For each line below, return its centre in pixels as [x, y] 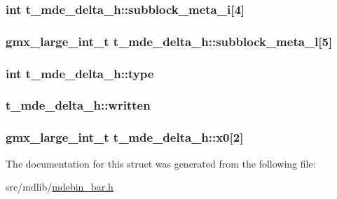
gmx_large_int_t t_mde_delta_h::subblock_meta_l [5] [169, 41]
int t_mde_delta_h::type [80, 73]
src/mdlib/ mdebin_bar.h [60, 187]
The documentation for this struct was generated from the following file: [161, 163]
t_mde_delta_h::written [78, 105]
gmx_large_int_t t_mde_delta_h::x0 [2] [125, 137]
